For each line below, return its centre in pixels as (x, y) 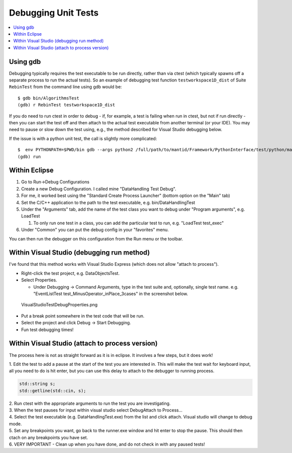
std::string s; (37, 384)
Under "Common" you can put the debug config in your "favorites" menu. (95, 230)
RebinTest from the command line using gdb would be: (65, 87)
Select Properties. (39, 280)
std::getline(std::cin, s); (53, 391)
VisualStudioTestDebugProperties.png (59, 305)
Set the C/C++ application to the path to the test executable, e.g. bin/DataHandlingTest (108, 202)
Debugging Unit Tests (54, 13)
